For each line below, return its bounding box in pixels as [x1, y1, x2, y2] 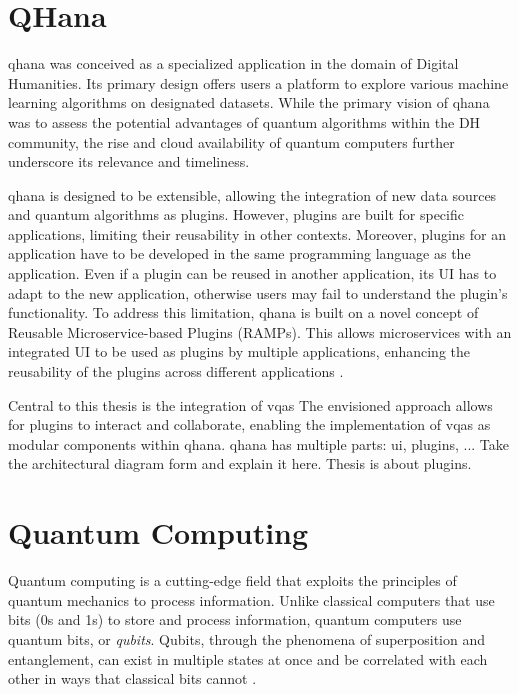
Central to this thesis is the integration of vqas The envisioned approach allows [8, 394, 493, 415]
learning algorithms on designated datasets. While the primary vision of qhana [8, 92, 490, 113]
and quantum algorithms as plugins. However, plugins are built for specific [8, 204, 464, 225]
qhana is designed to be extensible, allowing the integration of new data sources [8, 184, 497, 205]
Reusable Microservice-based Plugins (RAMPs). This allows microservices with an [8, 321, 512, 342]
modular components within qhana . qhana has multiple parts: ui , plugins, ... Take [8, 433, 510, 454]
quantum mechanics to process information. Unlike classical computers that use [8, 589, 495, 610]
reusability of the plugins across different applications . [8, 361, 344, 382]
